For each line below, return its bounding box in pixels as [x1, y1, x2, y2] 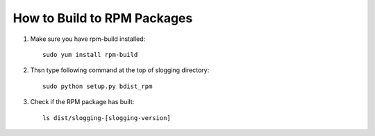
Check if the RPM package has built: [30, 98, 135, 106]
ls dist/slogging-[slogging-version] [42, 114, 172, 121]
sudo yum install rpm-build [42, 51, 138, 58]
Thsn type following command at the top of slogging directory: [30, 66, 210, 74]
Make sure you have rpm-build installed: [30, 35, 146, 43]
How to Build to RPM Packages [12, 10, 193, 26]
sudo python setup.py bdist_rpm [42, 82, 153, 90]
